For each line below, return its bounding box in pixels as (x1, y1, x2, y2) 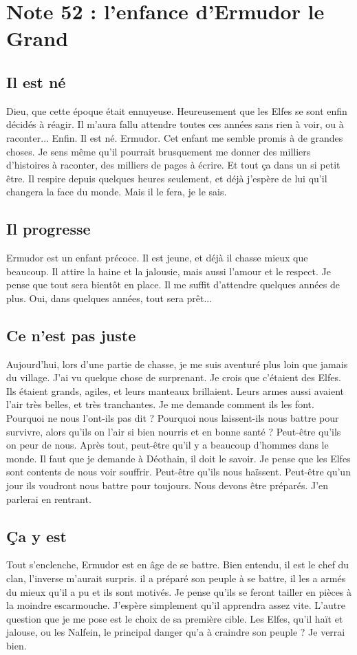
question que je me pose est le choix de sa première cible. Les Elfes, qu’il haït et (6, 611, 343, 625)
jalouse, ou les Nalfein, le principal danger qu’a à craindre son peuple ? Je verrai (6, 625, 345, 639)
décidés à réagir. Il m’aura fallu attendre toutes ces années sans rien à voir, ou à (6, 117, 344, 131)
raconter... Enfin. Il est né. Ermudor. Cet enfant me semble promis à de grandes (6, 130, 343, 144)
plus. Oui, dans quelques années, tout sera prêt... (6, 290, 213, 305)
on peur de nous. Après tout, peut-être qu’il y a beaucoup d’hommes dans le (6, 438, 329, 452)
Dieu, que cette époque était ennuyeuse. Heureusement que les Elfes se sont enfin (6, 103, 347, 118)
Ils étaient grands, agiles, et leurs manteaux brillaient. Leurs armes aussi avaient (6, 383, 344, 398)
